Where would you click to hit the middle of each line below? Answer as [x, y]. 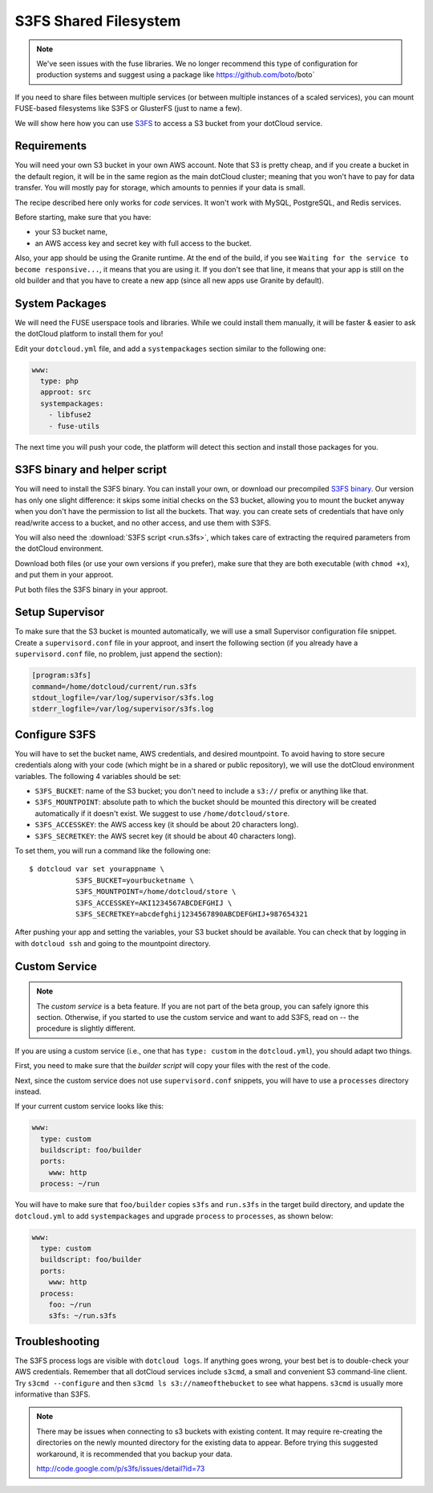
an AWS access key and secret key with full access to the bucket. [143, 243]
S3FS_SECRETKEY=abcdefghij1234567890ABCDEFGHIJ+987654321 [192, 914]
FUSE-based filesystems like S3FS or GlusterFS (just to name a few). [128, 108]
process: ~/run [70, 1184]
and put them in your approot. [64, 575]
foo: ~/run [70, 1304]
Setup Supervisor [60, 612]
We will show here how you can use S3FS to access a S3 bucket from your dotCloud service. [169, 123]
